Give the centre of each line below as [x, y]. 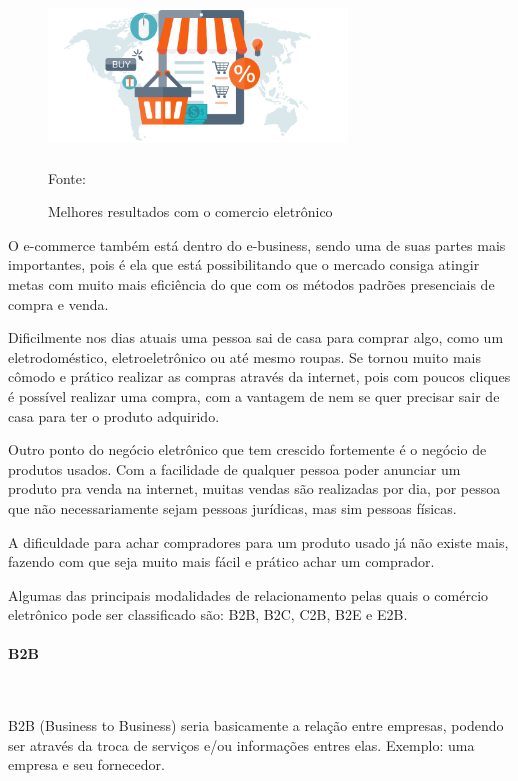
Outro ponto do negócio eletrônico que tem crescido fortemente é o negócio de [247, 449]
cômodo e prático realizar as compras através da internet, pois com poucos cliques [259, 376]
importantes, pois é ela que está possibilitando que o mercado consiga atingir [244, 264]
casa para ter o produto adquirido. [114, 415]
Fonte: [67, 177]
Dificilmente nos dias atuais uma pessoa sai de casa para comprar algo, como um [256, 337]
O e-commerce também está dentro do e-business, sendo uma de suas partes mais [257, 244]
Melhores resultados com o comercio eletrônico [190, 211]
